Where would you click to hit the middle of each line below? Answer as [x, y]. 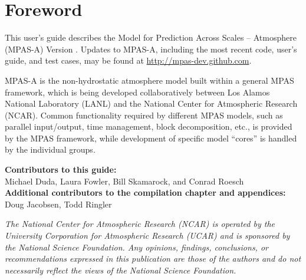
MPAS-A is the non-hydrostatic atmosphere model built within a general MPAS [149, 80]
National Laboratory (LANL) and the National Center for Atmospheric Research [151, 103]
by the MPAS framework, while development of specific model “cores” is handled [151, 138]
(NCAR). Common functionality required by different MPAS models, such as [144, 115]
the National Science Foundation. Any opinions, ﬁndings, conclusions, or [136, 247]
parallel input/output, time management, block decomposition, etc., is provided [149, 126]
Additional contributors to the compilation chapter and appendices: [145, 192]
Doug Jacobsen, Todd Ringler [58, 204]
